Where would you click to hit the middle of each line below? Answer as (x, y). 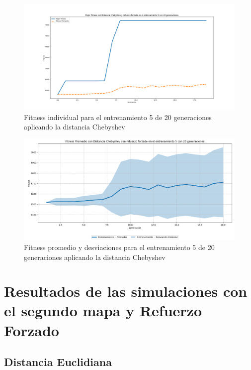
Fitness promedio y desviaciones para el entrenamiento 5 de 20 (119, 247)
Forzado (32, 330)
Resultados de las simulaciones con (126, 291)
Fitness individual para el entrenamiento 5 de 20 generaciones (118, 117)
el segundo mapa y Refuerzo (103, 310)
